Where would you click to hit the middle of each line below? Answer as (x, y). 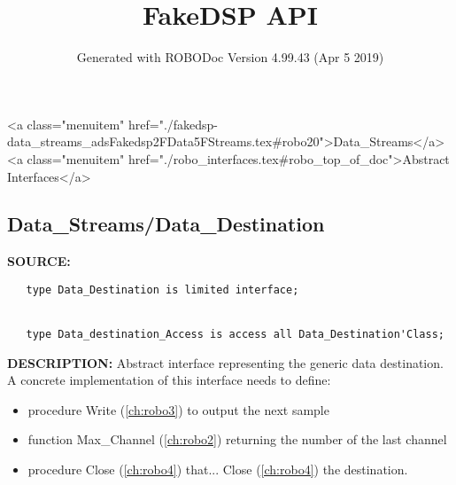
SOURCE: (39, 261)
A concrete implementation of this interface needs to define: (169, 380)
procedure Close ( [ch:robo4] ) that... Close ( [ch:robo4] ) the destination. (218, 469)
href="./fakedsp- (173, 124)
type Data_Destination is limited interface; (162, 289)
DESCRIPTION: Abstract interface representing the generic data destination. (225, 362)
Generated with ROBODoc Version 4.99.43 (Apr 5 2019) (230, 57)
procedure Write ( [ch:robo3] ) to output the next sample (178, 409)
